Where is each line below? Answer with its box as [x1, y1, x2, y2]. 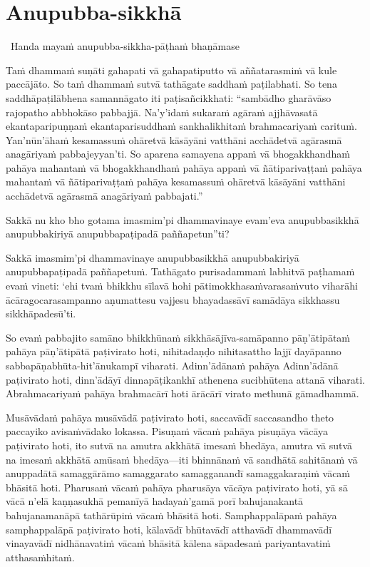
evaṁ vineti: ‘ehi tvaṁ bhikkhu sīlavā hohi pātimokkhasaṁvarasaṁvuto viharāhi [6, 278, 358, 293]
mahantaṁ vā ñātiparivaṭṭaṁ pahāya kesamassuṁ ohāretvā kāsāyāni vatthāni [6, 174, 346, 189]
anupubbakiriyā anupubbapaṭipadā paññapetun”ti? [6, 226, 230, 241]
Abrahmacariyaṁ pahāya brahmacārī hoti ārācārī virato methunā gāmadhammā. [6, 386, 359, 401]
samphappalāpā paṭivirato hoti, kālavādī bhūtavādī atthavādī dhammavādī [6, 521, 332, 536]
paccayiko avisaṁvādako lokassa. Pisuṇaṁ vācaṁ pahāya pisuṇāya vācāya [6, 424, 329, 439]
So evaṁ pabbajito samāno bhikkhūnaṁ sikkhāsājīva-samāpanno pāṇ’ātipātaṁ [6, 330, 350, 344]
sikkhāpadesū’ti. [6, 306, 76, 321]
